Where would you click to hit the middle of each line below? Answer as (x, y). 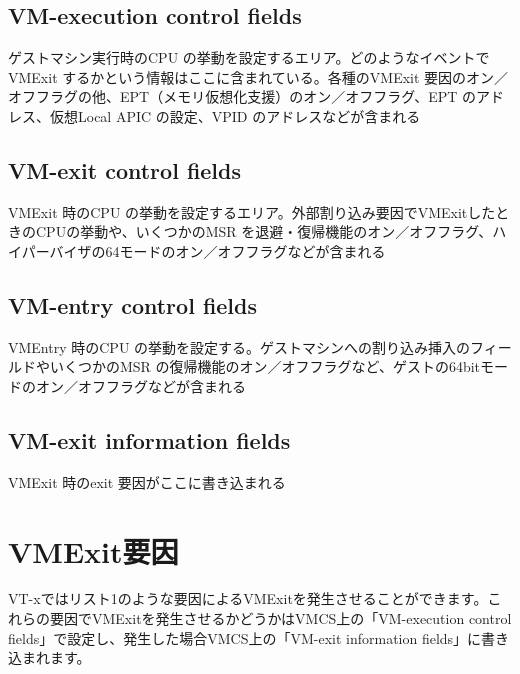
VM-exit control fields (125, 169)
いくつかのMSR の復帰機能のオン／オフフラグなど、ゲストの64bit (265, 366)
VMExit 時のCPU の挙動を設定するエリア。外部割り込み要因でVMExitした (252, 211)
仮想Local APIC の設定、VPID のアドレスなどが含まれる (235, 115)
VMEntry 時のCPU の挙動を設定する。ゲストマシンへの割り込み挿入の (239, 346)
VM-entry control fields (133, 304)
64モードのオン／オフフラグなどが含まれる (245, 250)
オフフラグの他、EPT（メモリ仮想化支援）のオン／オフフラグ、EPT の (242, 96)
